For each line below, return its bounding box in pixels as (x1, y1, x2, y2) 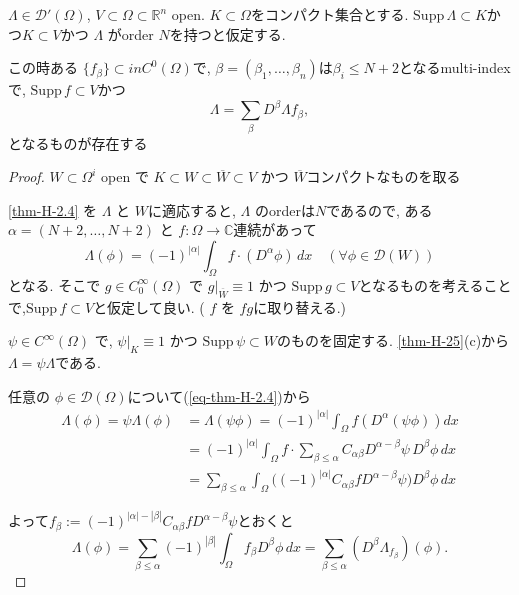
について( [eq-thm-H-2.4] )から (127, 385, 311, 406)
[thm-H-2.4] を (8, 199, 98, 220)
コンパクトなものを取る (306, 166, 461, 187)
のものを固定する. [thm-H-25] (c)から (276, 330, 510, 351)
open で (101, 166, 149, 187)
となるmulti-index (398, 57, 511, 78)
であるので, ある (326, 199, 433, 220)
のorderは (254, 199, 315, 220)
